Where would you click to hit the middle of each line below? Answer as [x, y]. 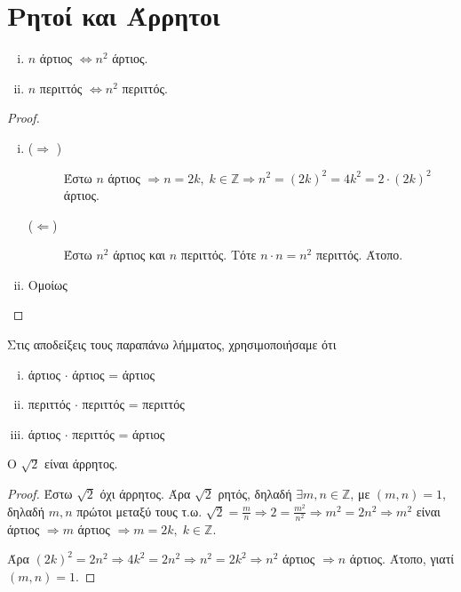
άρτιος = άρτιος [114, 374]
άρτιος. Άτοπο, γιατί [402, 559]
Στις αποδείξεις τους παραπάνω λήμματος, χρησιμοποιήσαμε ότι [172, 344]
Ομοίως [48, 284]
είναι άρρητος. [81, 464]
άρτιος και [139, 255]
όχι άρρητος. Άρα [145, 494]
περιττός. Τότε [219, 255]
